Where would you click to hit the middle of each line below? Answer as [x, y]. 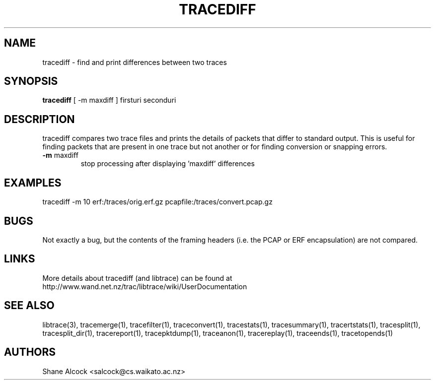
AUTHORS [30, 352]
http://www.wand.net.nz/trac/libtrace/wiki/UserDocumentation [145, 286]
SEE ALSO [29, 306]
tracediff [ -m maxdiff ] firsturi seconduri [109, 100]
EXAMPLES [33, 183]
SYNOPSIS [31, 81]
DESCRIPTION [39, 119]
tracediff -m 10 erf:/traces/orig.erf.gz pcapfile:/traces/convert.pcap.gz [157, 202]
